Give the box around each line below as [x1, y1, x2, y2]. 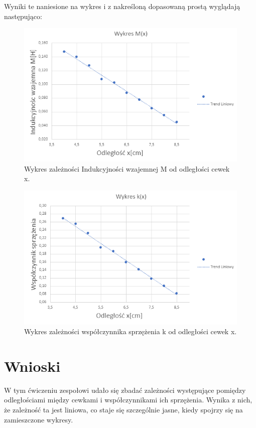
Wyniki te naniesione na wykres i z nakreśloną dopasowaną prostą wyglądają [4, 1, 240, 11]
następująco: [4, 11, 42, 21]
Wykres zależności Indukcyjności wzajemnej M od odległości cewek [24, 163, 230, 174]
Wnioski [4, 355, 61, 376]
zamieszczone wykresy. [4, 414, 73, 424]
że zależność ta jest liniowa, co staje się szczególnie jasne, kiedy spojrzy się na [4, 404, 243, 415]
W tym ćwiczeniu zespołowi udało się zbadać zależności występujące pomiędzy [4, 384, 246, 395]
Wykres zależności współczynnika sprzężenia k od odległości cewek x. [24, 326, 237, 337]
